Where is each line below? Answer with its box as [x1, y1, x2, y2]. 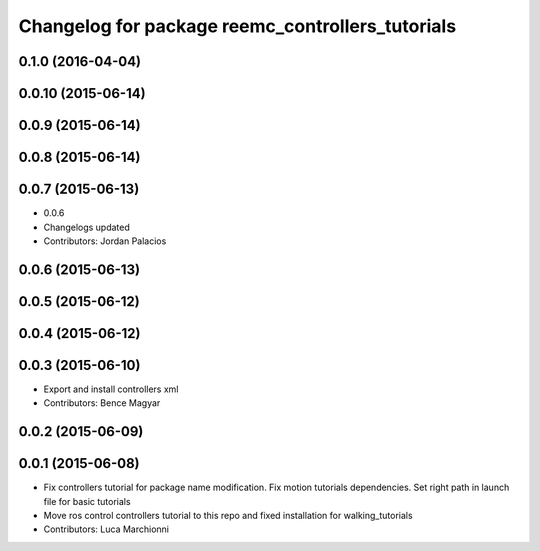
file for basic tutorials [43, 495, 131, 507]
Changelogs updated [43, 221, 130, 233]
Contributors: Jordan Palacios [43, 235, 167, 247]
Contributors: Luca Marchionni [43, 523, 170, 535]
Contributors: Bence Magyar [43, 397, 161, 409]
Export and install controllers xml [43, 383, 179, 395]
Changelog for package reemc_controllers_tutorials [18, 15, 457, 37]
